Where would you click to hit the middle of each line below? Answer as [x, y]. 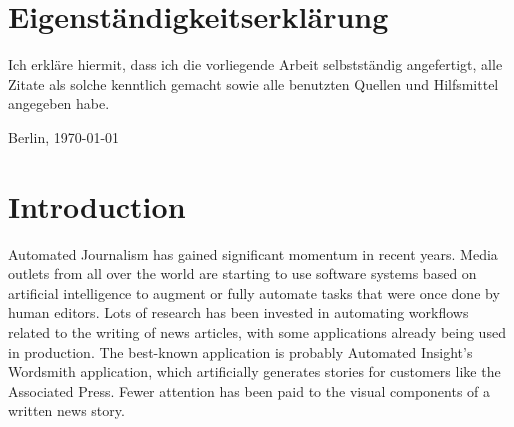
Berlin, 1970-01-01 [64, 136]
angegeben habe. [59, 103]
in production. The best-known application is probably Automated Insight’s [240, 351]
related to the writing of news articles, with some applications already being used [257, 332]
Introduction [97, 205]
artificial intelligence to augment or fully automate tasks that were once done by [254, 292]
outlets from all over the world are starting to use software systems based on [242, 273]
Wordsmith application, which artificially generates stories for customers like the [254, 371]
